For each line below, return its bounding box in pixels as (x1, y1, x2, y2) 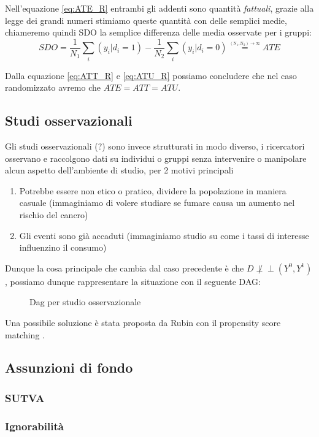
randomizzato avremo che (5, 81, 101, 94)
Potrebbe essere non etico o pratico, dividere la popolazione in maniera (19, 184, 286, 197)
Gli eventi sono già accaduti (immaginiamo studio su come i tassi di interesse (19, 229, 309, 241)
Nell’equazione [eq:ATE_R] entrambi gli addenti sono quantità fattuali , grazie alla (5, 2, 314, 14)
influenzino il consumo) (19, 241, 107, 254)
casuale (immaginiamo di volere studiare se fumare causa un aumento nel (19, 196, 295, 209)
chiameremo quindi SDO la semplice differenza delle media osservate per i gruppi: (5, 26, 312, 39)
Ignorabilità (5, 418, 64, 433)
